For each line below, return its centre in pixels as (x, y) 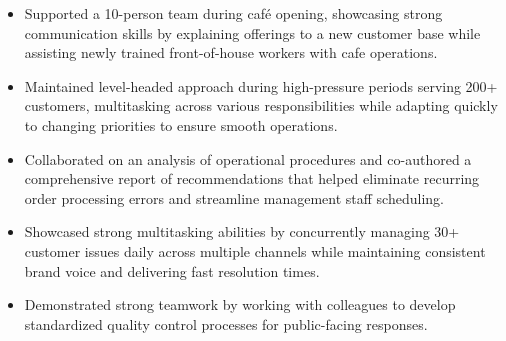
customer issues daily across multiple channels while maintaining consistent (255, 250)
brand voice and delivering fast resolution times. (172, 270)
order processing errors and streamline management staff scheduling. (234, 197)
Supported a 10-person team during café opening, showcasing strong (233, 13)
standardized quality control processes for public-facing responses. (226, 323)
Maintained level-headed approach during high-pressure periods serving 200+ (261, 85)
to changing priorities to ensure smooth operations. (181, 124)
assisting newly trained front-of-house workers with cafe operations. (231, 52)
